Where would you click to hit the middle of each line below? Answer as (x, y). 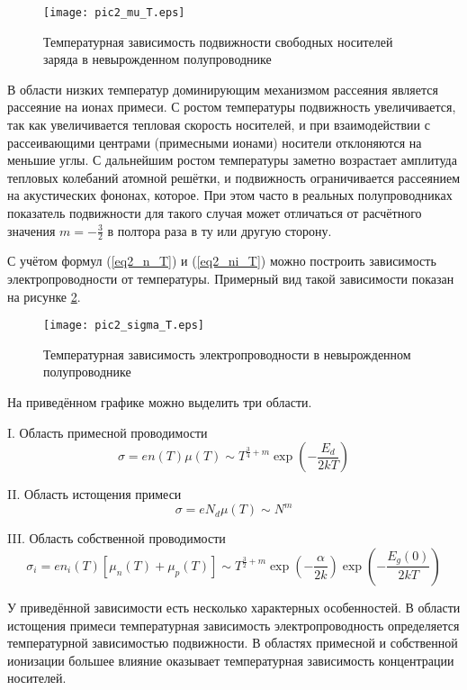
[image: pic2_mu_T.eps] (114, 13)
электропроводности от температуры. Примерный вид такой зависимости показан (231, 279)
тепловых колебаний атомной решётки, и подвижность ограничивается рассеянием (234, 177)
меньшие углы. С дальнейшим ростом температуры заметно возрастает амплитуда (232, 160)
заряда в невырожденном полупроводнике (157, 59)
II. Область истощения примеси (94, 494)
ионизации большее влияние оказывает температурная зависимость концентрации (231, 660)
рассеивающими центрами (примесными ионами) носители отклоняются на (215, 142)
